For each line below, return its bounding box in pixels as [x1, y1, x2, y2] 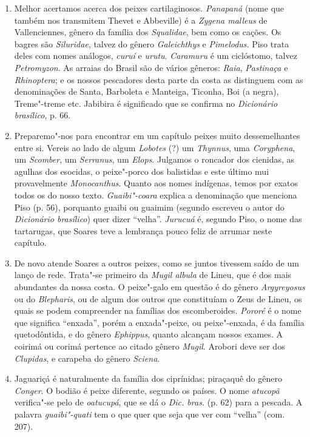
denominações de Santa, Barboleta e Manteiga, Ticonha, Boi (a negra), [14, 85, 279, 98]
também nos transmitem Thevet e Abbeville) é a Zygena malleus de [14, 13, 268, 26]
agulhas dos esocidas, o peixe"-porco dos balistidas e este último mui [14, 164, 269, 177]
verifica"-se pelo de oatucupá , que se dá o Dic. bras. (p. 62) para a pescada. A [14, 396, 303, 408]
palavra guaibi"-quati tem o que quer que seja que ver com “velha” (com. [14, 408, 285, 420]
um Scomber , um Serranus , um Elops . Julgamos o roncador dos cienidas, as [14, 153, 295, 166]
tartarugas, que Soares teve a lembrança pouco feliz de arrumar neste [14, 224, 272, 237]
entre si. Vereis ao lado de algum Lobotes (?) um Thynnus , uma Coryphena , [14, 141, 295, 154]
